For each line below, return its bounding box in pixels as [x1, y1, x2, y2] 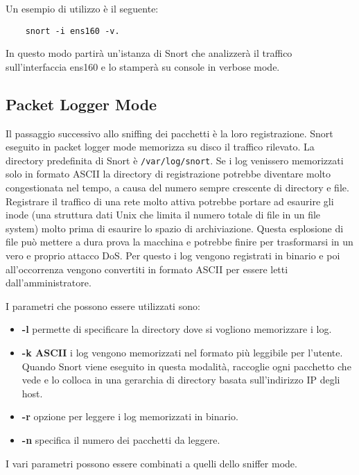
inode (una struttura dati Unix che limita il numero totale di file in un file [6, 207, 321, 222]
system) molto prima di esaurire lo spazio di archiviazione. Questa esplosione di [6, 221, 344, 235]
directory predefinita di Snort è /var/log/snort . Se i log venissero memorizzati [6, 153, 344, 167]
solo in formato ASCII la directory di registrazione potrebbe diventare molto [6, 166, 331, 181]
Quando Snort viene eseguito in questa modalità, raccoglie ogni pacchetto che [21, 359, 351, 373]
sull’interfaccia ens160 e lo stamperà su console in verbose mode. [6, 59, 280, 74]
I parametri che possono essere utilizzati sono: [6, 298, 200, 313]
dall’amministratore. [6, 275, 91, 290]
